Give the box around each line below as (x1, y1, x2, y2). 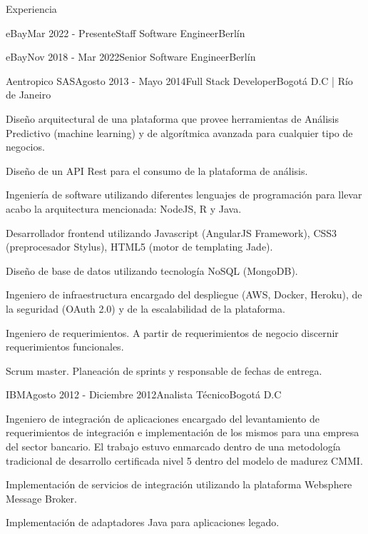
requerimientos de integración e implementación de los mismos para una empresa (6, 425, 359, 440)
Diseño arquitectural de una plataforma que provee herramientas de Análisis (6, 111, 339, 126)
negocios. (6, 139, 45, 154)
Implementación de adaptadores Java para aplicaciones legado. (6, 515, 280, 530)
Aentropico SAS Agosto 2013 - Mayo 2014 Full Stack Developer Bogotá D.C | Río (6, 73, 353, 88)
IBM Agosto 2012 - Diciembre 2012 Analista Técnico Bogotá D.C (6, 387, 282, 402)
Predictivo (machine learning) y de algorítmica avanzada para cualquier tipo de (6, 125, 353, 140)
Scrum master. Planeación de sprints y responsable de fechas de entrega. (6, 363, 322, 378)
